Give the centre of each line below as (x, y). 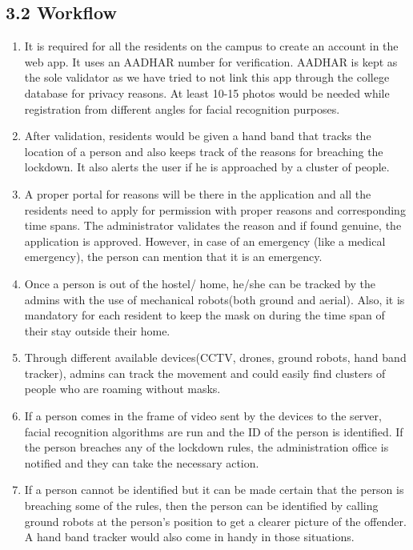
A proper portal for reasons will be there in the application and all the (198, 193)
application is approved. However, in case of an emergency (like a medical (205, 241)
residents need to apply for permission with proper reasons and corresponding (215, 209)
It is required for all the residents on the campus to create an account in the (211, 46)
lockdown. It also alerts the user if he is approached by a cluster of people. (207, 167)
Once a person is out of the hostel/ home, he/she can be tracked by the (200, 283)
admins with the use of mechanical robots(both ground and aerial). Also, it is (215, 299)
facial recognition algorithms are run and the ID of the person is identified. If (214, 431)
